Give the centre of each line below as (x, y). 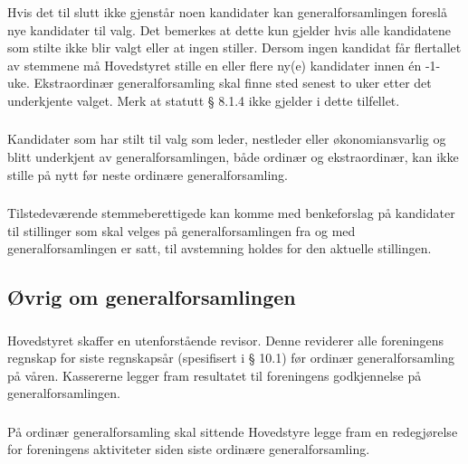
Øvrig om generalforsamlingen (152, 297)
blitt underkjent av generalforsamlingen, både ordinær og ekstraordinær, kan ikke (233, 156)
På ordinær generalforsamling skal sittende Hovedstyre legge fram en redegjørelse (233, 431)
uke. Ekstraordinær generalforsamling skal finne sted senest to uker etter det (220, 83)
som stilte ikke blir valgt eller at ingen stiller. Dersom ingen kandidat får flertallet (234, 47)
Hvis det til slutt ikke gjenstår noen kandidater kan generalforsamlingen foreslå (227, 11)
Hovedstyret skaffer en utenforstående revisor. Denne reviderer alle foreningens (225, 340)
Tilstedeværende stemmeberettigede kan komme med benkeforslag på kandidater (231, 213)
